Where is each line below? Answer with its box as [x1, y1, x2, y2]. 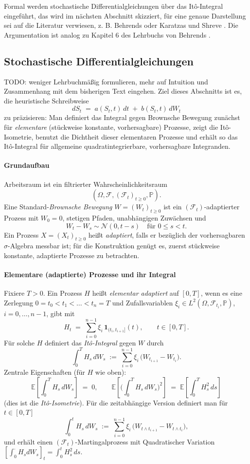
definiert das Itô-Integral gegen [44, 337, 136, 347]
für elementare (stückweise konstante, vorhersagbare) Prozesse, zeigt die [4, 121, 218, 132]
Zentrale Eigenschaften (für [4, 367, 85, 377]
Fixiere [4, 288, 25, 298]
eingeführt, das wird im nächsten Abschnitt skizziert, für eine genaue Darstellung [4, 10, 246, 20]
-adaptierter [204, 202, 240, 212]
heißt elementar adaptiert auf [92, 288, 179, 298]
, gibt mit [46, 308, 75, 318]
